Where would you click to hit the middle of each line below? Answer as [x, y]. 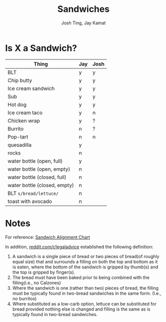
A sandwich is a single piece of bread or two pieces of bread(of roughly [86, 256]
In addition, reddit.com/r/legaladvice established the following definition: [79, 247]
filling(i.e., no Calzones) [37, 283]
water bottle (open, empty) [39, 169]
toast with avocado [30, 201]
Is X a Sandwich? [41, 48]
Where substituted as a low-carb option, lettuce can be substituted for [84, 304]
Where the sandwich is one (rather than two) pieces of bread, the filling [85, 288]
